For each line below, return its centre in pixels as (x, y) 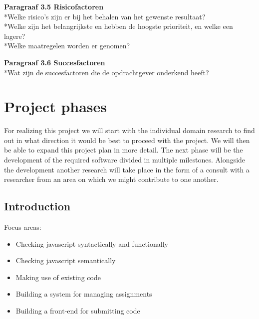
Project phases (56, 106)
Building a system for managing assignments (84, 294)
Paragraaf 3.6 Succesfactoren (55, 62)
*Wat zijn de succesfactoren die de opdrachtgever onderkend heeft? (107, 72)
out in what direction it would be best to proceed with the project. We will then (127, 140)
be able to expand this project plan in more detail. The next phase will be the (124, 150)
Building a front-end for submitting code (78, 311)
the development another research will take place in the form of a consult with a (127, 169)
